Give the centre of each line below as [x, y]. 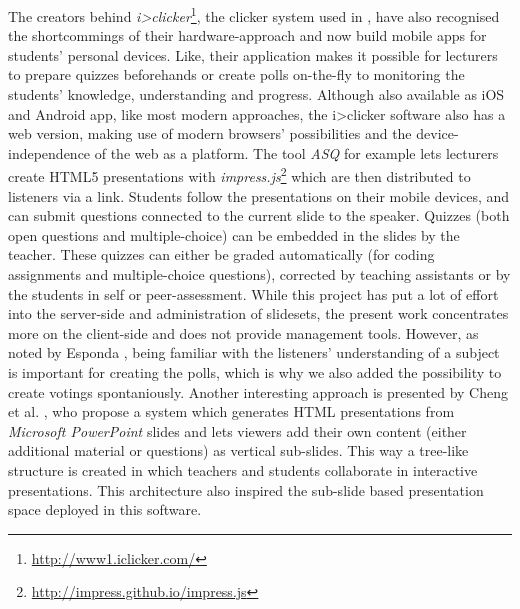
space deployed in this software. [105, 509]
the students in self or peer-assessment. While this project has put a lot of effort [253, 293]
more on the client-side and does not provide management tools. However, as [243, 332]
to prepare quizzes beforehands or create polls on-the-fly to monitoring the [236, 74]
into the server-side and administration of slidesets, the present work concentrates [258, 313]
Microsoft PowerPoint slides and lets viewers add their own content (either [237, 430]
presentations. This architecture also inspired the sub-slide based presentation [246, 489]
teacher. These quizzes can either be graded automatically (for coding [221, 254]
